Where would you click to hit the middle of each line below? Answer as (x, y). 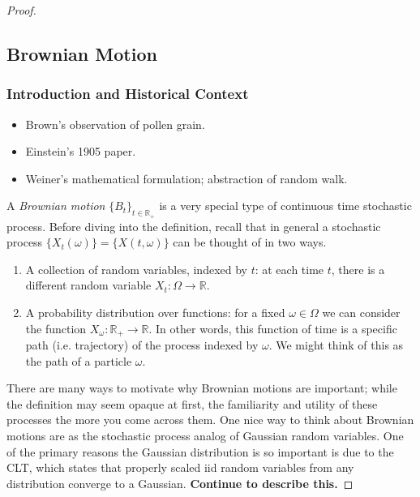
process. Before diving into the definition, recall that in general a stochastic (194, 226)
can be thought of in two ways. (250, 242)
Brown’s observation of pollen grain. (115, 124)
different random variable (88, 285)
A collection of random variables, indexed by (136, 269)
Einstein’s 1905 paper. (81, 151)
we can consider (361, 312)
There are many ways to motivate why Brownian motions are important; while (202, 388)
